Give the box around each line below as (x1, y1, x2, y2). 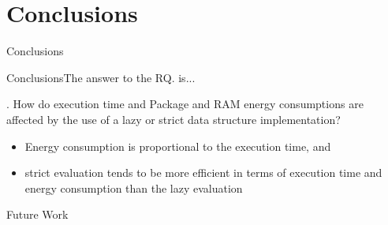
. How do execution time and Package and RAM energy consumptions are (6, 96, 364, 112)
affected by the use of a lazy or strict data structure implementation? (6, 111, 341, 127)
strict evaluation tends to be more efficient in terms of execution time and (24, 164, 382, 181)
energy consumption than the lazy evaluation (24, 179, 243, 196)
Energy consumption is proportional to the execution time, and (24, 137, 331, 154)
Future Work (6, 206, 69, 223)
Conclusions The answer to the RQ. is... (6, 69, 196, 85)
